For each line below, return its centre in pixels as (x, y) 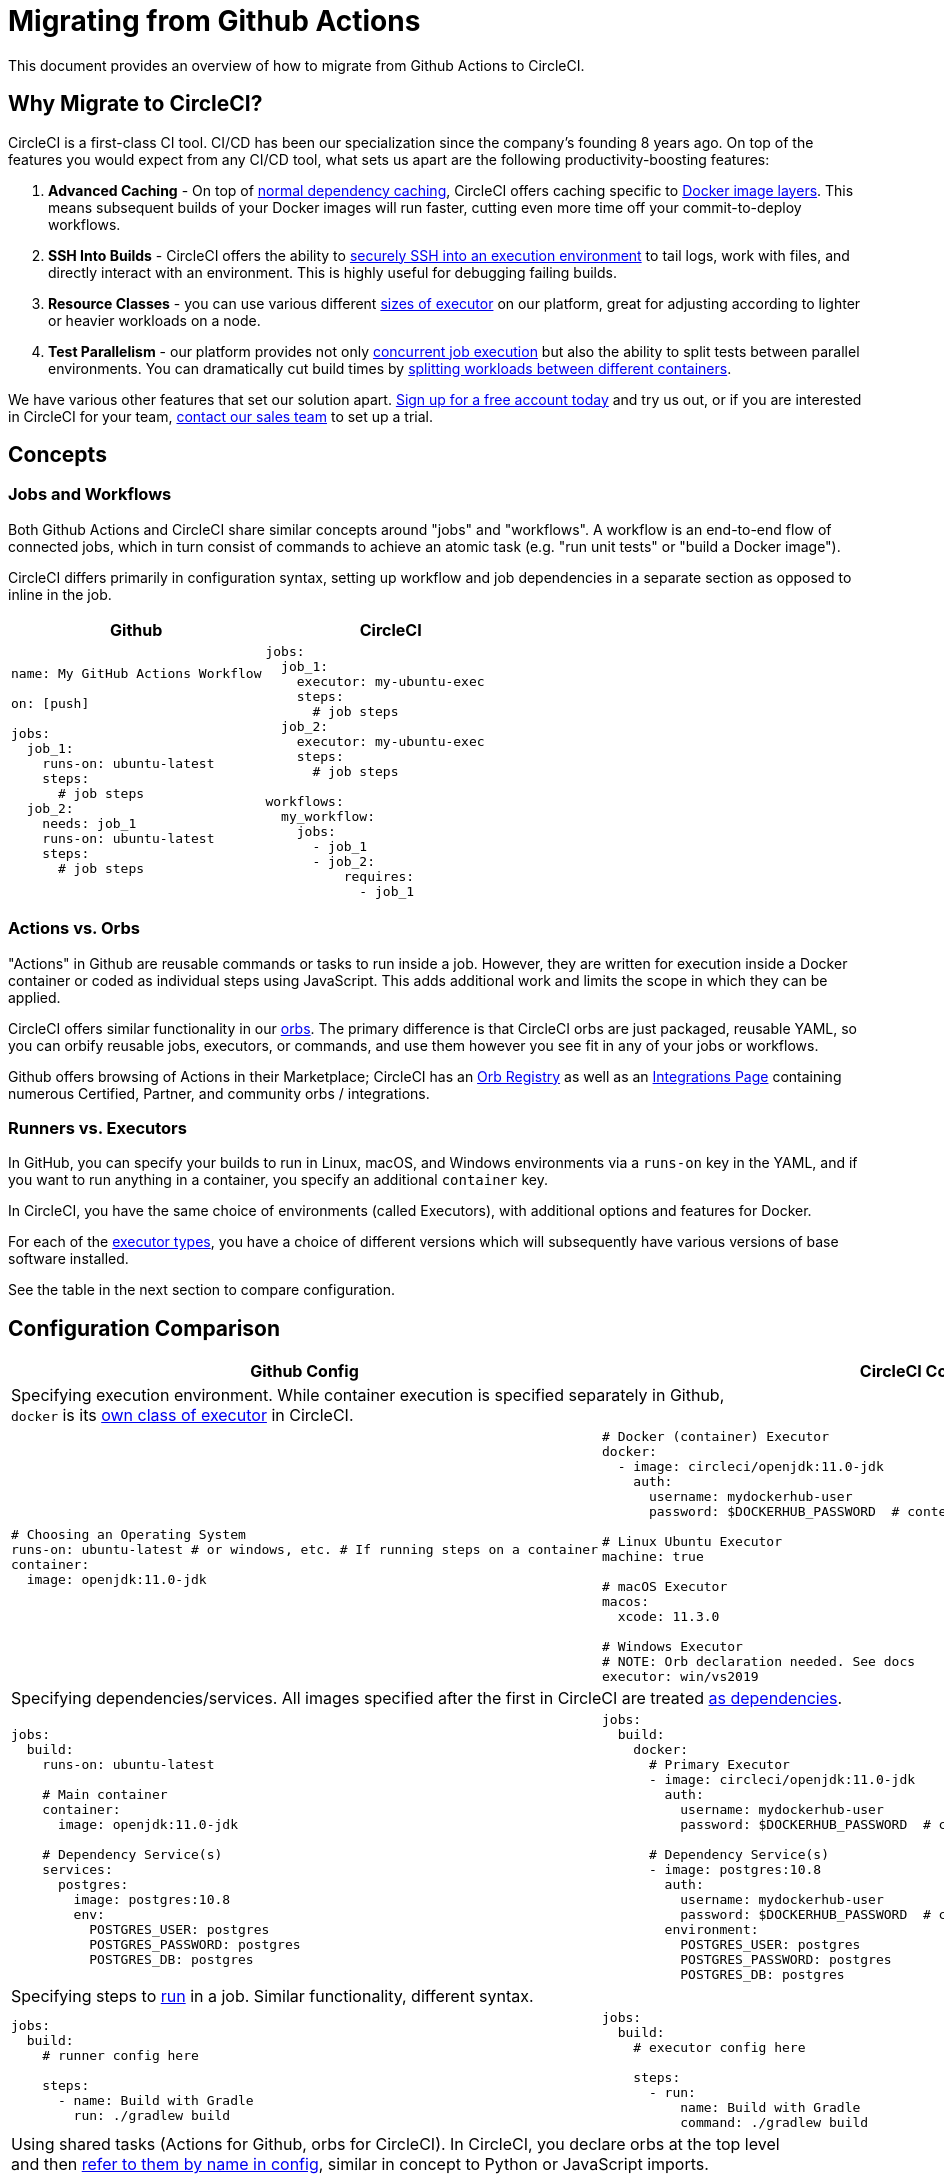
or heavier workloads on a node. (154, 320)
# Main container (105, 1795)
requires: (379, 876)
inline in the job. (60, 594)
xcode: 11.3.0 (668, 1617)
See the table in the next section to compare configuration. (202, 1290)
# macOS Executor (665, 1587)
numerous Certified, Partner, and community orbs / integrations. (219, 1093)
